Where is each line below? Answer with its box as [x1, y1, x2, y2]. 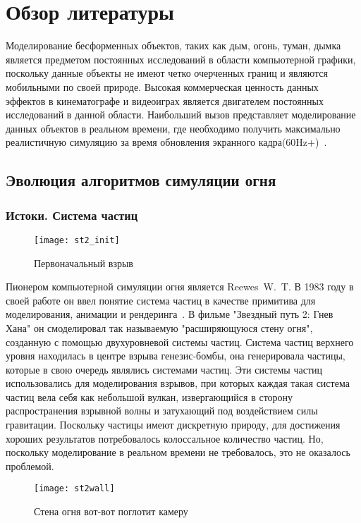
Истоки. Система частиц [6, 206, 138, 223]
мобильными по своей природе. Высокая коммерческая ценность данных [6, 79, 319, 94]
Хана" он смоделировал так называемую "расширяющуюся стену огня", [6, 320, 313, 335]
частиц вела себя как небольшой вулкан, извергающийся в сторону [6, 389, 293, 404]
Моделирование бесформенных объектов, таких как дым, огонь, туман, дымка [6, 38, 341, 53]
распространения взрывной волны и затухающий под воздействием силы [6, 403, 318, 418]
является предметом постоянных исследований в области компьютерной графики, [6, 51, 356, 66]
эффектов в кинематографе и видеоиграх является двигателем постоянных [6, 93, 324, 108]
